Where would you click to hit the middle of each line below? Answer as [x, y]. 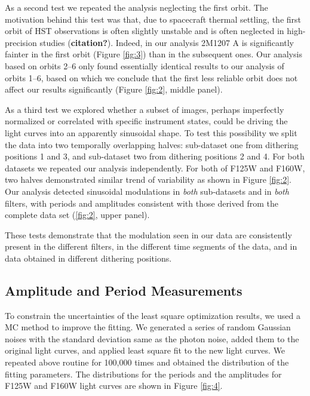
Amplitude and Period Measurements [124, 290]
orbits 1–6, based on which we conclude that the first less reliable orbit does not [151, 77]
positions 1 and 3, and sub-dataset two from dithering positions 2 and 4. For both [155, 156]
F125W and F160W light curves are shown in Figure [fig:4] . [114, 386]
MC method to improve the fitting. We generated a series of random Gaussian [148, 327]
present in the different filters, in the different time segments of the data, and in [151, 246]
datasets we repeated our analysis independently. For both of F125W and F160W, [155, 168]
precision [21, 42]
